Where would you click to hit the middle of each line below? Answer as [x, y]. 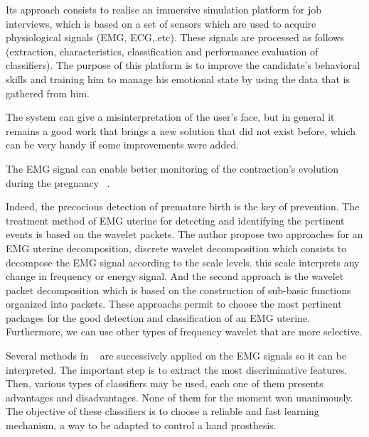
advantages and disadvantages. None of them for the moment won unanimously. [180, 397]
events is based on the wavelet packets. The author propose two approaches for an [184, 234]
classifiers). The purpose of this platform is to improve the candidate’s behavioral [183, 65]
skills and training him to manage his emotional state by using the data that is [178, 79]
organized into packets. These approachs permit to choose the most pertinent [174, 304]
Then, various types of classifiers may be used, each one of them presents [165, 383]
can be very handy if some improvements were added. [123, 145]
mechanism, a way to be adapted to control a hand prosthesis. [141, 425]
